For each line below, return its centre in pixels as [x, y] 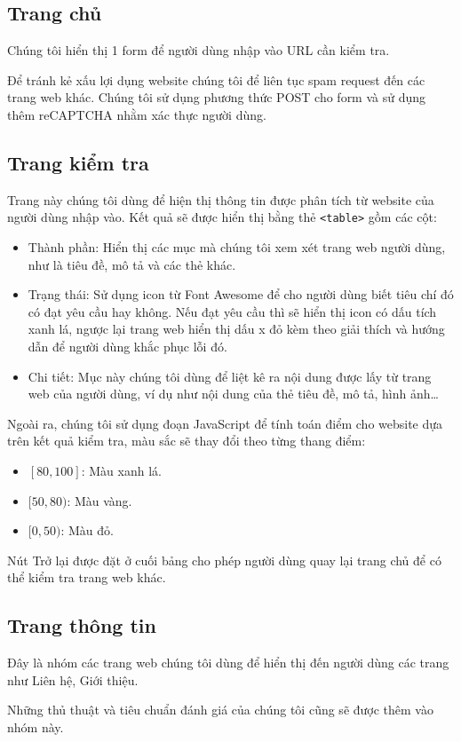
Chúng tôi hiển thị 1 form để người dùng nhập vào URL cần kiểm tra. [199, 50]
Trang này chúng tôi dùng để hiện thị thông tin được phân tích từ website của [221, 199]
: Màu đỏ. [87, 530]
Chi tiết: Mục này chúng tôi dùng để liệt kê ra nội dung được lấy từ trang [230, 376]
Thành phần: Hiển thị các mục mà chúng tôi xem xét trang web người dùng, [237, 247]
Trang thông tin [82, 625]
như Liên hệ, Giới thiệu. [73, 679]
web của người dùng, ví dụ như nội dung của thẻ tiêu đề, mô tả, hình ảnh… [233, 394]
